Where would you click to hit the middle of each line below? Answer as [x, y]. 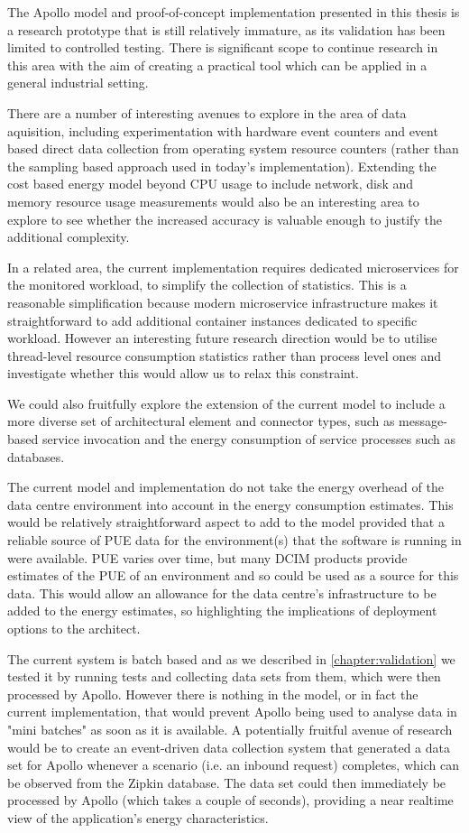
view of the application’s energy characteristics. [138, 817]
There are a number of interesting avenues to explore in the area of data [207, 112]
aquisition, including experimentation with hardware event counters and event [223, 130]
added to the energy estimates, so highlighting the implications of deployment [222, 611]
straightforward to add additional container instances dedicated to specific [212, 320]
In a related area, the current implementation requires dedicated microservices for [233, 267]
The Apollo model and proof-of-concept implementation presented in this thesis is [234, 12]
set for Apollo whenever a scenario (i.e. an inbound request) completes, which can [233, 765]
